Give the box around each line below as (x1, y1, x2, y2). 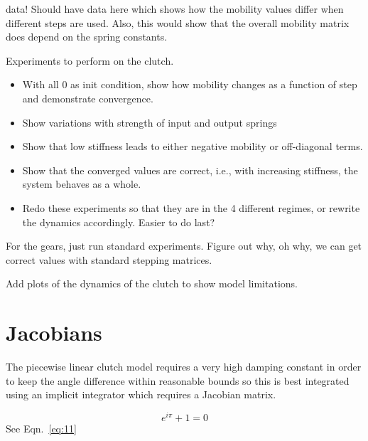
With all (22, 77, 59, 92)
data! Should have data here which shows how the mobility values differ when (6, 1, 344, 16)
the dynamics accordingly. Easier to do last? (22, 214, 215, 229)
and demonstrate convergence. (22, 90, 153, 105)
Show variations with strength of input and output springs (22, 115, 277, 129)
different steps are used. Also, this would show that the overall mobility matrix (6, 15, 350, 30)
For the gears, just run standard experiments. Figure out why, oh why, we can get (6, 238, 362, 253)
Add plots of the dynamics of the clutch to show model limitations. (6, 276, 298, 291)
